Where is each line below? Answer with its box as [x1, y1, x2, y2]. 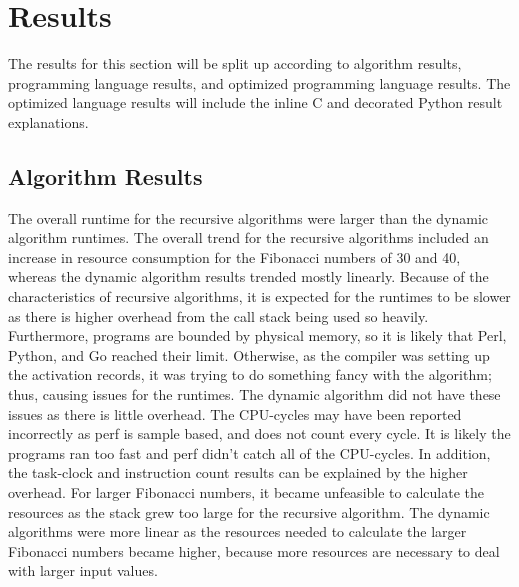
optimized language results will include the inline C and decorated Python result [8, 92, 503, 113]
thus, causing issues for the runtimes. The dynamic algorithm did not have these [8, 384, 501, 405]
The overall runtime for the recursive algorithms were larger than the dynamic [8, 207, 488, 228]
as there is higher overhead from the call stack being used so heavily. [8, 305, 429, 326]
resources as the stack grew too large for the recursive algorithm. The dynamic [8, 501, 490, 522]
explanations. [8, 111, 89, 132]
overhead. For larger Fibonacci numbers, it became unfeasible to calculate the [8, 482, 484, 503]
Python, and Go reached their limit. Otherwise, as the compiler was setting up [8, 344, 490, 365]
